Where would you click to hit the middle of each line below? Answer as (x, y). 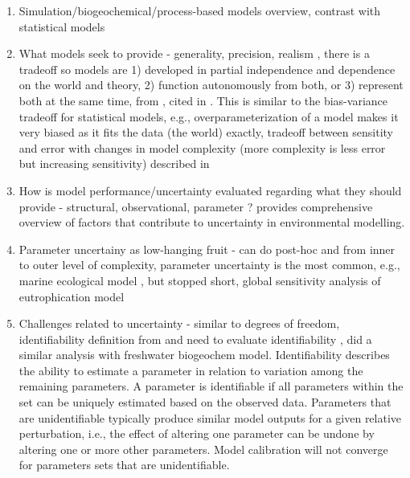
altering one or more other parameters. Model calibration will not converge (203, 449)
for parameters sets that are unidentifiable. (124, 465)
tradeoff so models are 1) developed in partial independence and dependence (207, 69)
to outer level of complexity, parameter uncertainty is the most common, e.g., (209, 265)
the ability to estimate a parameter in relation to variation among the (191, 370)
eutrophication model (72, 296)
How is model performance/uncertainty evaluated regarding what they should (210, 190)
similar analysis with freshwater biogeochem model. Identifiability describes (204, 355)
